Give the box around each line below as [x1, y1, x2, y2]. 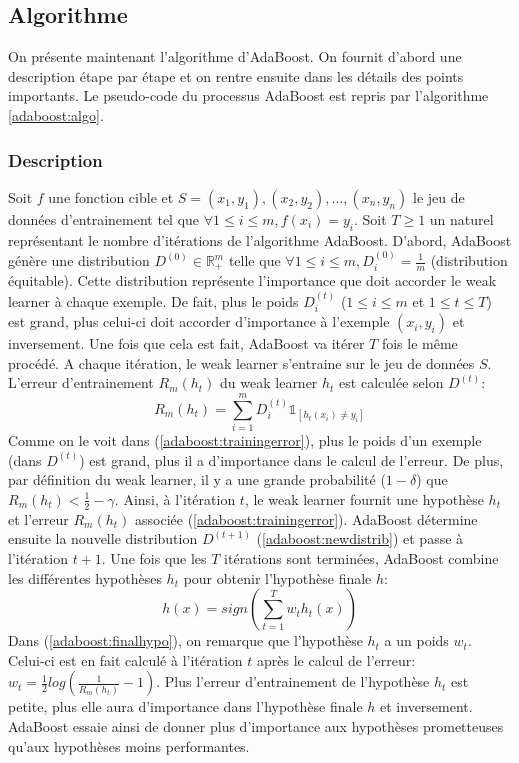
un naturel [429, 208, 494, 229]
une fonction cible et [48, 186, 174, 207]
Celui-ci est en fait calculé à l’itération [8, 649, 243, 670]
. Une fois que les [101, 547, 207, 568]
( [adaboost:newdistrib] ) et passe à [256, 528, 464, 549]
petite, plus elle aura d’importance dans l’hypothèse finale [8, 696, 363, 717]
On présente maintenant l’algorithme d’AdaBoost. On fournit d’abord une [8, 46, 462, 67]
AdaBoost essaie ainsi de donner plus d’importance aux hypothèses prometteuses [8, 715, 504, 736]
